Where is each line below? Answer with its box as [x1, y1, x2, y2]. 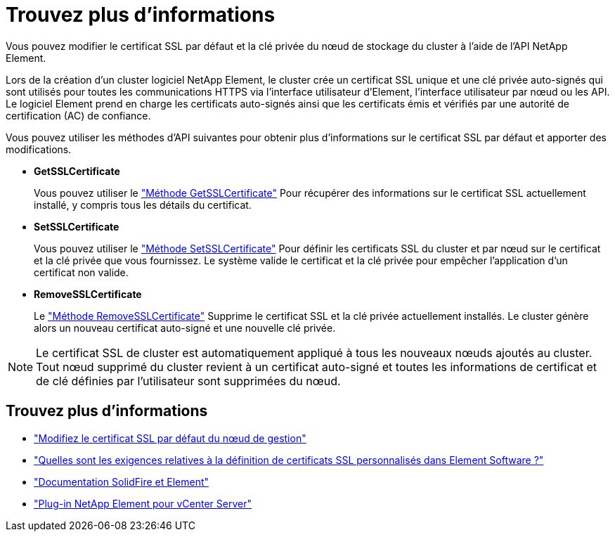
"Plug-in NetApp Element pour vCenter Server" [34, 497, 252, 510]
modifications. [6, 143, 72, 155]
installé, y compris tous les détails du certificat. [34, 198, 252, 211]
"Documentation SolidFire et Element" [34, 475, 209, 488]
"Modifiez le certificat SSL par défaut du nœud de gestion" [34, 432, 306, 444]
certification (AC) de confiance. [6, 109, 151, 122]
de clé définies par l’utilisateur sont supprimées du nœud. [36, 373, 341, 388]
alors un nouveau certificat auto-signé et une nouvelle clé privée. [34, 321, 336, 334]
